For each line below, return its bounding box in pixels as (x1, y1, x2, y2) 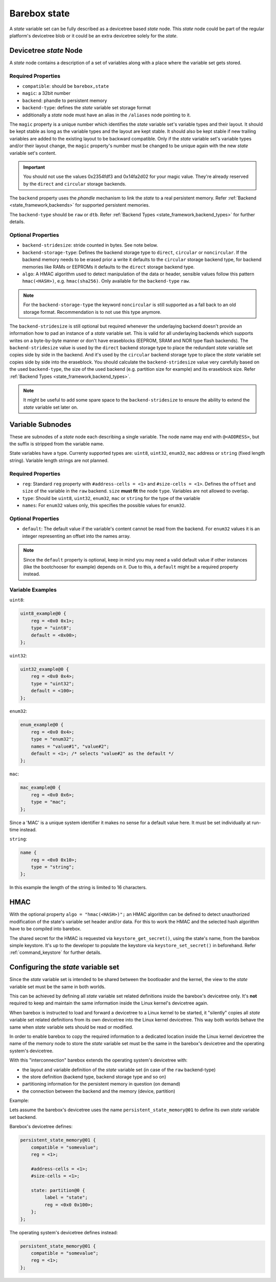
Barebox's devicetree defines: (9, 1124, 73, 1130)
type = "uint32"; (31, 680, 75, 687)
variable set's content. (9, 150, 57, 156)
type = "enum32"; (31, 736, 75, 742)
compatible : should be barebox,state (22, 83, 109, 89)
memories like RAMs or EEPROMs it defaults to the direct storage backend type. (22, 264, 195, 270)
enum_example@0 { (20, 722, 64, 728)
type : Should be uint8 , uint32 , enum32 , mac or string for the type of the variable (22, 495, 200, 501)
